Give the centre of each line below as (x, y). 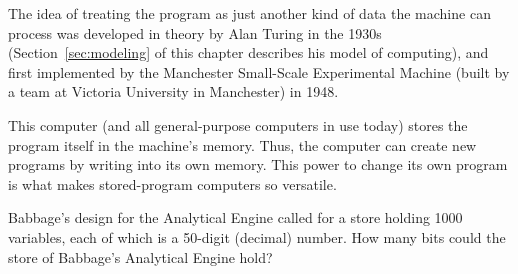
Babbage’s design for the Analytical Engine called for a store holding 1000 (235, 217)
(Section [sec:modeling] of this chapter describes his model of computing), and (248, 52)
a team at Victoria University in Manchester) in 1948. (173, 91)
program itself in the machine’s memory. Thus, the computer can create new (242, 144)
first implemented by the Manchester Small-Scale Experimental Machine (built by (259, 71)
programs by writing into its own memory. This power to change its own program (258, 164)
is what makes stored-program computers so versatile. (172, 183)
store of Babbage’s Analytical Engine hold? (140, 256)
